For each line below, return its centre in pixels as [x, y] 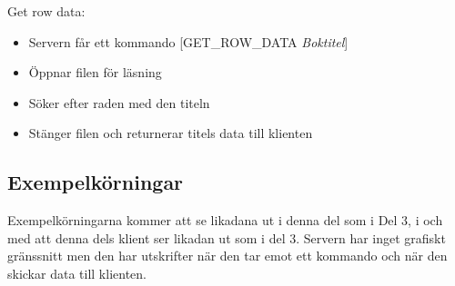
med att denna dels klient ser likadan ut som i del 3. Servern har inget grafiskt [227, 237]
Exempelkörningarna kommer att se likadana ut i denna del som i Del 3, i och [225, 220]
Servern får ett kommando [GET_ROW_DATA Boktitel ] [188, 41]
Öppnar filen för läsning [95, 72]
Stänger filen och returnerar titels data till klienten [171, 133]
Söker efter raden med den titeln [119, 102]
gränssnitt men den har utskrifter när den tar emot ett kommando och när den [227, 256]
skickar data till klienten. [77, 273]
